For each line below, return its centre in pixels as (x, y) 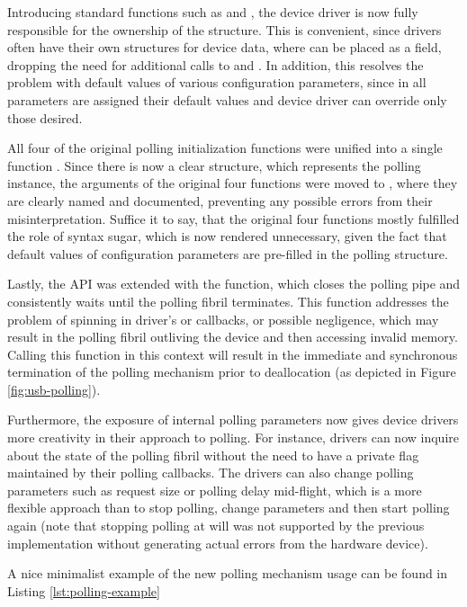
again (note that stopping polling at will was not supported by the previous (216, 526)
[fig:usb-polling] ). (54, 389)
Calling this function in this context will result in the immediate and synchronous (233, 354)
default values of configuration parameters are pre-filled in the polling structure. (228, 253)
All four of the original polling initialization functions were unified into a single (225, 148)
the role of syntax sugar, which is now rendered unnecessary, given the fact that (227, 236)
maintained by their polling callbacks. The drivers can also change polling (211, 473)
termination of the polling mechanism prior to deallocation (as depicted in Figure (232, 372)
